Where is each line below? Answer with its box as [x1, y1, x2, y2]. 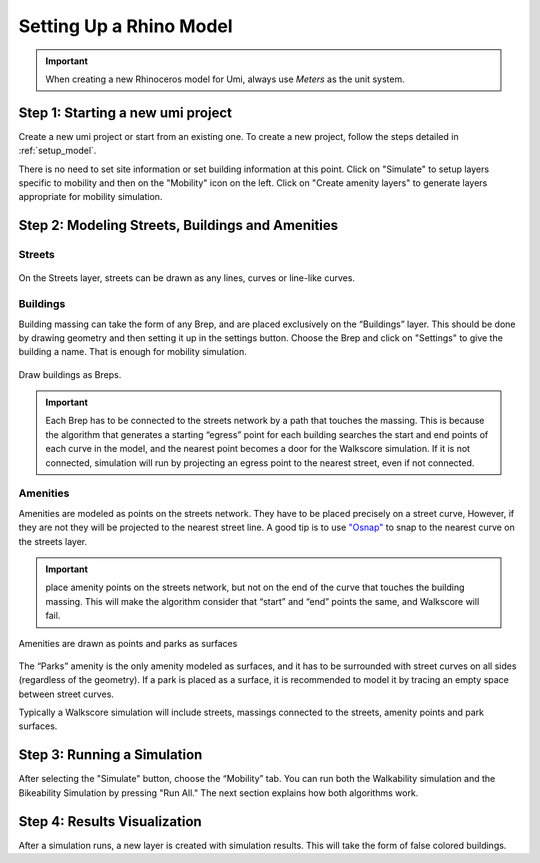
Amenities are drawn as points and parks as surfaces [18, 637, 238, 649]
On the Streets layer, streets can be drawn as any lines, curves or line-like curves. [18, 272, 355, 284]
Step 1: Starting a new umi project [18, 104, 232, 121]
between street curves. [18, 688, 115, 700]
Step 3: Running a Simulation [18, 746, 203, 764]
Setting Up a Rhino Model [18, 15, 234, 37]
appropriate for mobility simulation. [18, 191, 163, 203]
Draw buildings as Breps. [18, 368, 122, 380]
